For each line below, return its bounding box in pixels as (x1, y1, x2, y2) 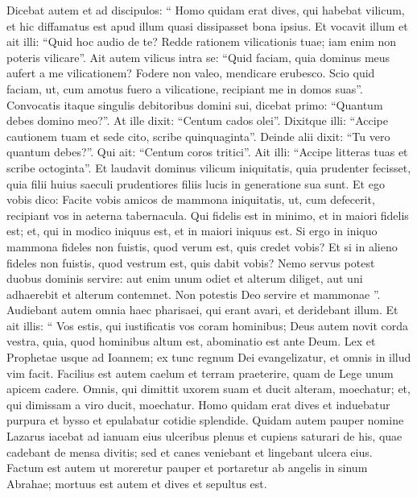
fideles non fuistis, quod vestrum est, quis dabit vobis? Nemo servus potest (6, 254, 375, 271)
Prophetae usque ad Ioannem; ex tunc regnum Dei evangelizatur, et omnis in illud (6, 349, 411, 366)
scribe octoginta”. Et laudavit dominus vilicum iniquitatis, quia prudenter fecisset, (6, 159, 411, 176)
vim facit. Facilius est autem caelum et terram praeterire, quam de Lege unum (6, 364, 394, 381)
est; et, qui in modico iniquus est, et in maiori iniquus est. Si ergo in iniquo (6, 222, 378, 239)
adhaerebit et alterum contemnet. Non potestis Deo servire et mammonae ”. (6, 285, 381, 302)
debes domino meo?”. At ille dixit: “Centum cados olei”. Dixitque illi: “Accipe (6, 112, 388, 129)
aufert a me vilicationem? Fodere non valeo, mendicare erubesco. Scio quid (6, 64, 375, 81)
